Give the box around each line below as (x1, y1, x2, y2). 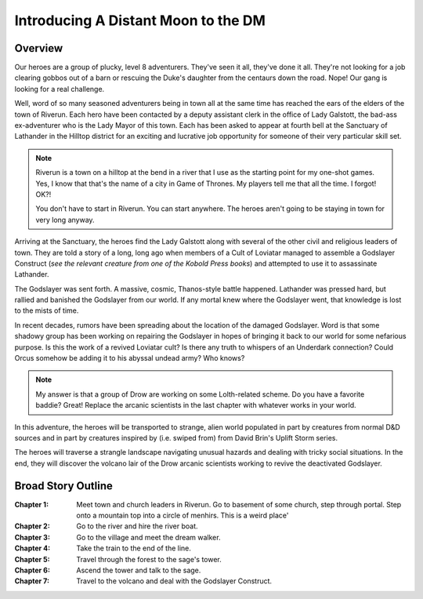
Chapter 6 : (14, 565, 51, 575)
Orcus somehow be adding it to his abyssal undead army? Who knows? (14, 354, 245, 363)
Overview (14, 42, 63, 55)
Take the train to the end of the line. (76, 543, 192, 553)
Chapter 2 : (14, 521, 50, 531)
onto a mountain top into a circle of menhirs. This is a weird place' (76, 510, 289, 521)
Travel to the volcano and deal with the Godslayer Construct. (76, 576, 273, 586)
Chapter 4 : (14, 543, 51, 553)
